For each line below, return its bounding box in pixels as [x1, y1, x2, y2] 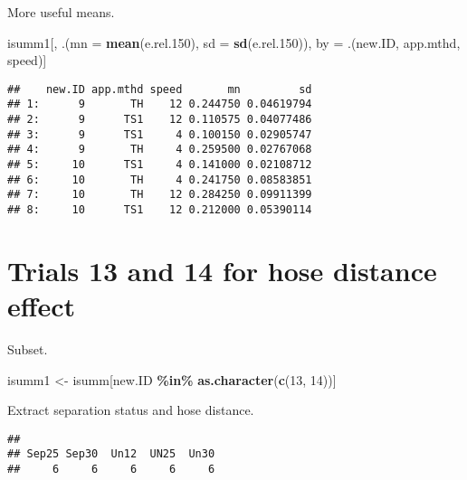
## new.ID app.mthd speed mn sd [7, 82, 312, 96]
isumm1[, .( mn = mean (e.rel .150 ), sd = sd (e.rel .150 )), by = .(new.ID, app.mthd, [7, 33, 461, 52]
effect [7, 287, 76, 325]
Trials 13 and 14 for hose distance [7, 251, 437, 288]
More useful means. [7, 3, 115, 21]
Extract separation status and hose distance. [7, 400, 254, 419]
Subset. [7, 340, 48, 358]
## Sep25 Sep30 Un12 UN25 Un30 [7, 447, 215, 461]
